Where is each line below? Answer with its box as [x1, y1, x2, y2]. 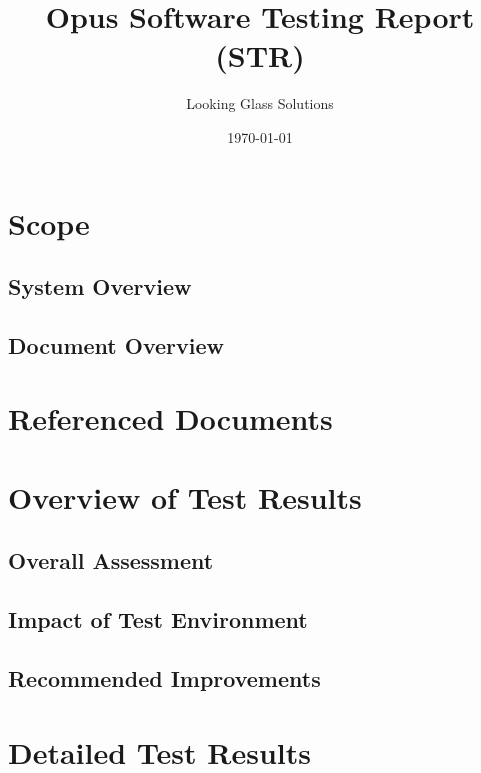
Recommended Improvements [8, 662, 321, 693]
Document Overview [8, 329, 224, 360]
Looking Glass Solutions [186, 93, 334, 114]
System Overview [8, 271, 192, 302]
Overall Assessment [8, 545, 214, 576]
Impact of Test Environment [8, 604, 308, 635]
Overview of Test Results [8, 476, 362, 517]
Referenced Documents [8, 398, 333, 439]
